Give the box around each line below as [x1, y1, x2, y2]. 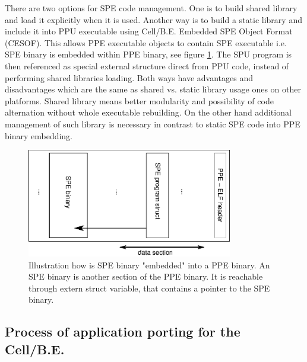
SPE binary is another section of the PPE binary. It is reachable [29, 270, 263, 283]
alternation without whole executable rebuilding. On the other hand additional [5, 106, 292, 118]
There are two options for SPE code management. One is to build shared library [5, 2, 297, 14]
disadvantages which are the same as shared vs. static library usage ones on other [5, 83, 301, 95]
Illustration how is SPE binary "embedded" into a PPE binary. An [29, 258, 270, 271]
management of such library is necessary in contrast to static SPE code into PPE [5, 117, 300, 130]
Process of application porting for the [5, 322, 240, 341]
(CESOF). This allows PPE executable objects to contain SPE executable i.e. [5, 36, 287, 49]
